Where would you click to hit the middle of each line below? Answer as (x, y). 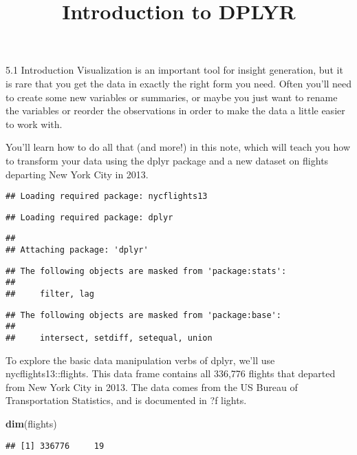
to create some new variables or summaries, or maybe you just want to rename (172, 97)
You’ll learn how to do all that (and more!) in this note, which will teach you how (178, 147)
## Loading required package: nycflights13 (107, 197)
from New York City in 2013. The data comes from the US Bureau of (152, 387)
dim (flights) (31, 424)
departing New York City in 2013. (77, 174)
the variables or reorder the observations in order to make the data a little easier (175, 110)
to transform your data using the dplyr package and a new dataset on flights (167, 160)
